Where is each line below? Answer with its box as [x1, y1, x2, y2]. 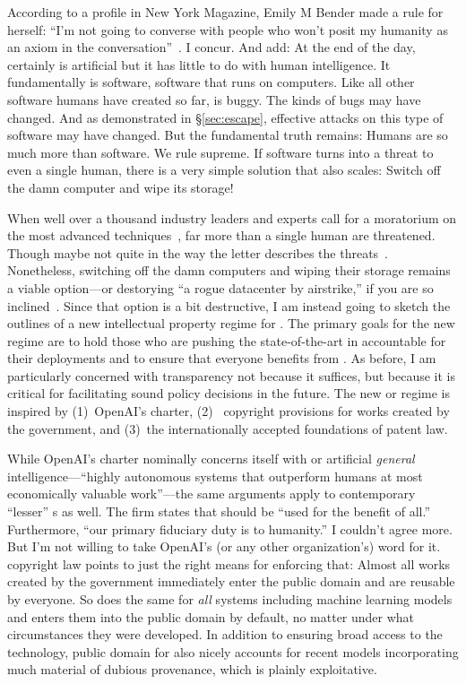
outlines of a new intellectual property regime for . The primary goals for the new [7, 314, 455, 333]
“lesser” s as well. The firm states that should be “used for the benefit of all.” [7, 502, 431, 521]
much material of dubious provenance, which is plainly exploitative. [7, 660, 377, 679]
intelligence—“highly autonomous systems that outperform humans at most [7, 466, 423, 485]
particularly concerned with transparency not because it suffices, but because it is [7, 366, 455, 385]
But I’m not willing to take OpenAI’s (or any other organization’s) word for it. [7, 537, 441, 556]
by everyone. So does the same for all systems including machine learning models [7, 590, 453, 608]
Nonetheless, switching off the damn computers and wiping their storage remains [7, 261, 451, 280]
